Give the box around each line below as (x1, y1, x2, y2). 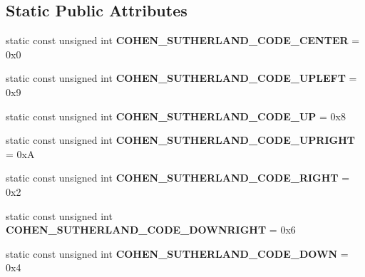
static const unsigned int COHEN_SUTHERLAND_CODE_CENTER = (6, 33, 360, 48)
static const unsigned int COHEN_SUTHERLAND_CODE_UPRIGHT (6, 132, 355, 147)
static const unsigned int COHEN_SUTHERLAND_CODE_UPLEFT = (6, 70, 357, 85)
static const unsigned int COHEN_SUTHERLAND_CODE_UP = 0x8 (6, 108, 346, 123)
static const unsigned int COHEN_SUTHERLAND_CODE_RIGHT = (6, 170, 350, 185)
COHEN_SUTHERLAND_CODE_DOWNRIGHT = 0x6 (6, 222, 296, 237)
